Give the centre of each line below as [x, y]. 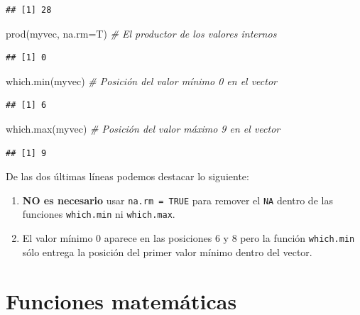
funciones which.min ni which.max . [99, 214]
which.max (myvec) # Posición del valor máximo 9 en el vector [143, 128]
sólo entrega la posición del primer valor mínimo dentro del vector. [167, 252]
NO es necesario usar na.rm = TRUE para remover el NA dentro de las [178, 200]
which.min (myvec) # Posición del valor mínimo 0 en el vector [142, 81]
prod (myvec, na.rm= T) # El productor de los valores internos [141, 33]
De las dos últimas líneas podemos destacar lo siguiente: [127, 176]
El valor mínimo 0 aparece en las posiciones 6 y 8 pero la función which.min [189, 238]
